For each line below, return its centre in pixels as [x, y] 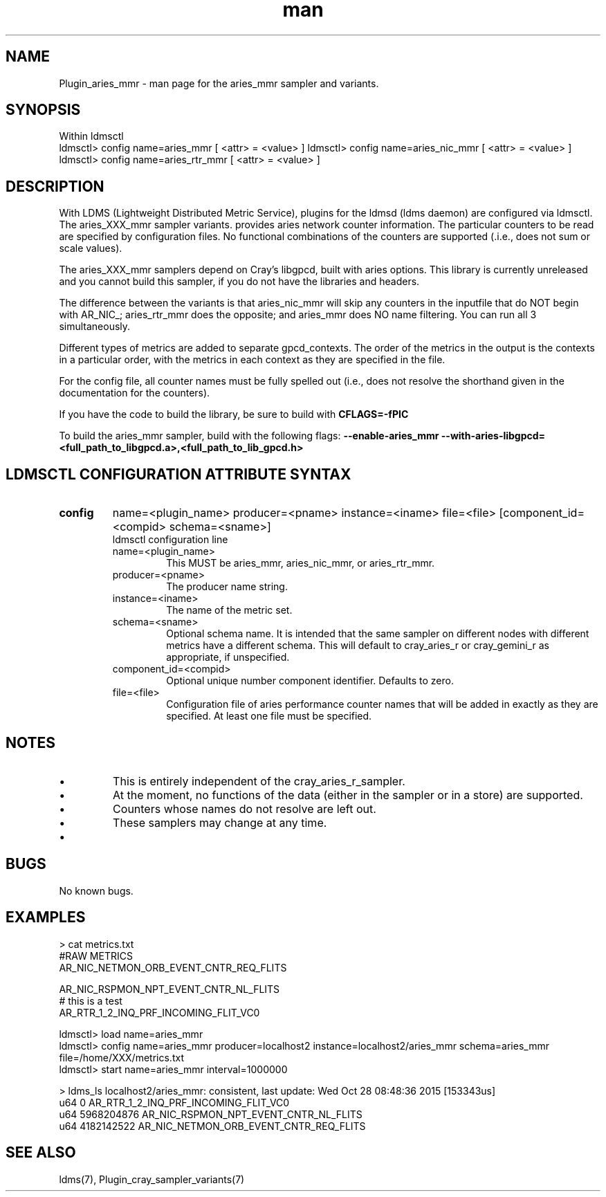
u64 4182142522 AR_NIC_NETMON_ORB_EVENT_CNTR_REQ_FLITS [212, 1126]
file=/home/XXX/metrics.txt [121, 1057]
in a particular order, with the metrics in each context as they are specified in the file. [252, 360]
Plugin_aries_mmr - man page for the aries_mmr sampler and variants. [219, 83]
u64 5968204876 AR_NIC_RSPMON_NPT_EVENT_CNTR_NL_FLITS [211, 1114]
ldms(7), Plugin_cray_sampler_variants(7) [152, 1179]
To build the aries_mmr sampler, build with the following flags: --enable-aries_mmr [249, 436]
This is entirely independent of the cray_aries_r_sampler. [259, 781]
